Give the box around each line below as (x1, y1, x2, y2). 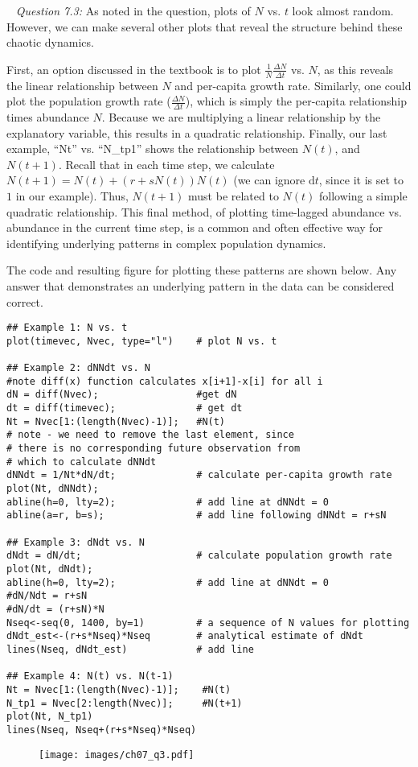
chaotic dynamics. (6, 34, 94, 51)
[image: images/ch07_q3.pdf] (39, 748, 195, 761)
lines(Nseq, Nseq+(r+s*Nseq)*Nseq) (6, 724, 197, 736)
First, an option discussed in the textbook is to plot (6, 60, 261, 77)
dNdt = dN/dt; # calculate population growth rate (6, 550, 392, 562)
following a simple (319, 188, 408, 204)
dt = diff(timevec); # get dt (6, 402, 243, 414)
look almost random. (292, 2, 394, 19)
